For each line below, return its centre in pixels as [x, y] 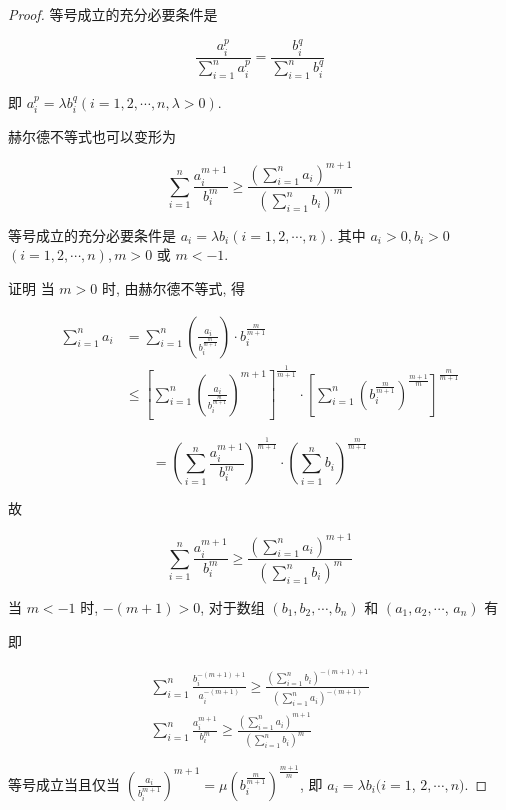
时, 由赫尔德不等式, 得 [173, 288]
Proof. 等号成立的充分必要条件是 [113, 14]
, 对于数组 [232, 606]
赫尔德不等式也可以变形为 [92, 136]
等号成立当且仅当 [64, 783]
